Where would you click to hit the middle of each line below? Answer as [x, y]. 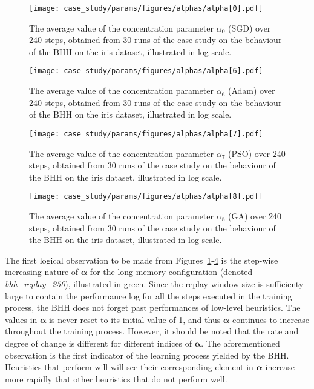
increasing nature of [42, 272]
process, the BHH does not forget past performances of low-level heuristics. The [153, 308]
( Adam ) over [252, 91]
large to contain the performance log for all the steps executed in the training [149, 295]
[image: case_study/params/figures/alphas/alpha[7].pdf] [146, 134]
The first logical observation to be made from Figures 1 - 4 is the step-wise [142, 260]
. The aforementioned [240, 343]
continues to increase [270, 319]
